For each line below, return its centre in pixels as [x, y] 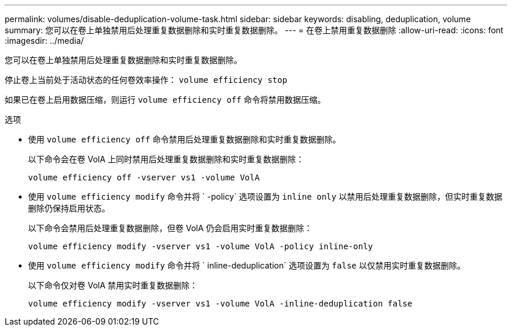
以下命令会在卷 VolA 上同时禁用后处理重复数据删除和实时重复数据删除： [166, 159]
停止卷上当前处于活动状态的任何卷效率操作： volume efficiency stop [146, 80]
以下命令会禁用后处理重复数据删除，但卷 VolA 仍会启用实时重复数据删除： [170, 228]
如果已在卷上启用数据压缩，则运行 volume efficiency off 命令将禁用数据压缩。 [165, 100]
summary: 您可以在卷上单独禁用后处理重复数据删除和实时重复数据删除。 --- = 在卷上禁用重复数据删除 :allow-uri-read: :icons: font [254, 30]
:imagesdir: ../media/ [44, 41]
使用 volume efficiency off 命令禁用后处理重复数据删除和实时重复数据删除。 [184, 139]
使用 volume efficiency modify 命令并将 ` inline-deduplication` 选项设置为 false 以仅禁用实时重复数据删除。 [247, 265]
